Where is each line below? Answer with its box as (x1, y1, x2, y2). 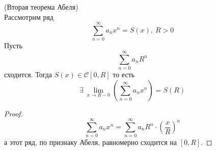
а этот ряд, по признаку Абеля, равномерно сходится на (4, 137, 177, 147)
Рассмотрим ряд (4, 11, 53, 22)
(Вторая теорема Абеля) (4, 2, 78, 12)
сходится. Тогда (4, 69, 52, 80)
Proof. (4, 108, 23, 118)
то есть (113, 69, 135, 80)
